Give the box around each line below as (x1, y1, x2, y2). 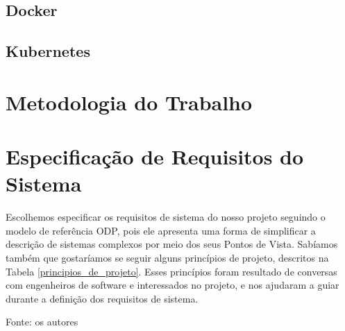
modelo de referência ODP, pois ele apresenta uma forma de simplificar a (6, 223, 316, 237)
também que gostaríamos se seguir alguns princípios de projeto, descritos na (6, 251, 329, 265)
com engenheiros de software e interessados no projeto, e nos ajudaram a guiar (6, 278, 339, 292)
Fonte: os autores (6, 314, 78, 329)
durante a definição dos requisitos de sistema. (6, 291, 199, 305)
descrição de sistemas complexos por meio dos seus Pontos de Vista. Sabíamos (6, 237, 338, 251)
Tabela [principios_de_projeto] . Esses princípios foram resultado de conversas (6, 264, 337, 278)
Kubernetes (6, 40, 90, 62)
